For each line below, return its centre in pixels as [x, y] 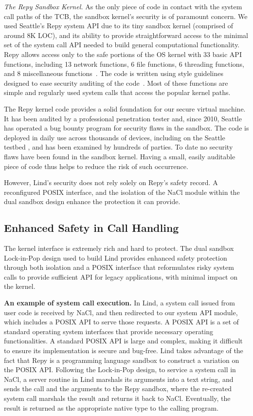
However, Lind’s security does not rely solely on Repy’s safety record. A [111, 182]
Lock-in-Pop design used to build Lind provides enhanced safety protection [116, 257]
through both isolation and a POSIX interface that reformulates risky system [119, 267]
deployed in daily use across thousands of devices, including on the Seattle [115, 137]
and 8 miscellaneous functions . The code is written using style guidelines [114, 73]
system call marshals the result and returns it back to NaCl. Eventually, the [117, 398]
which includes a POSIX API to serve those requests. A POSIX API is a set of [121, 322]
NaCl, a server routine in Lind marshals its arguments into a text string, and [119, 379]
